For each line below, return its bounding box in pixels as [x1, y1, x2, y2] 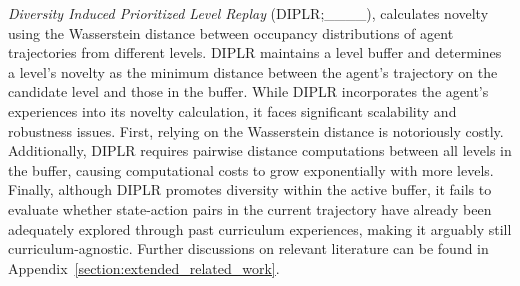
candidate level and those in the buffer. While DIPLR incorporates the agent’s [8, 81, 489, 102]
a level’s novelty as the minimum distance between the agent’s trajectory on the [8, 61, 498, 82]
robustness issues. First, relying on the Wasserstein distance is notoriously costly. [8, 120, 504, 141]
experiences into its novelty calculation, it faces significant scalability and [8, 100, 457, 121]
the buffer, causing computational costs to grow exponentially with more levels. [8, 159, 494, 180]
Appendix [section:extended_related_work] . [8, 257, 280, 278]
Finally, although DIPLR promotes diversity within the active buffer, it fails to [8, 179, 492, 200]
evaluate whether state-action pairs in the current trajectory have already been [8, 198, 492, 219]
